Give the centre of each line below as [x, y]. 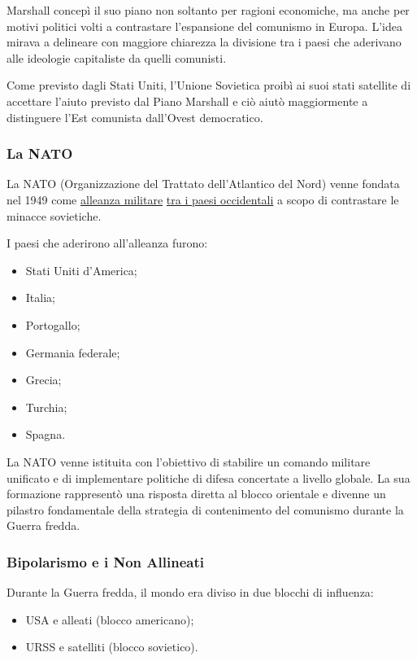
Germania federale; [73, 352]
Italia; [40, 298]
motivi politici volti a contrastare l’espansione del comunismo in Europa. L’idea [204, 26]
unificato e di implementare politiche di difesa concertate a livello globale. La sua [208, 477]
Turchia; [46, 407]
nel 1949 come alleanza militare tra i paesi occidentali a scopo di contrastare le [203, 199]
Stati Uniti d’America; [81, 270]
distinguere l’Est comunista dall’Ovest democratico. [135, 117]
